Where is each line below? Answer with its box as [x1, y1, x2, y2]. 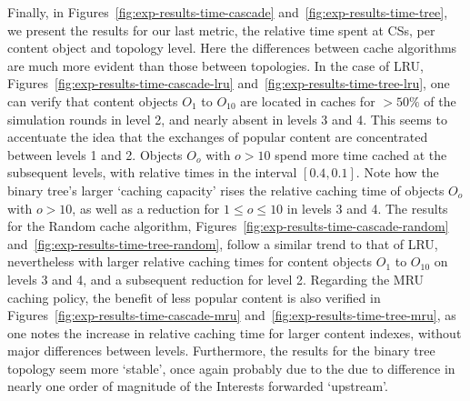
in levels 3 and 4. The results [286, 198, 448, 217]
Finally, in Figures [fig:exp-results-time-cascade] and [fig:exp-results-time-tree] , [7, 3, 448, 21]
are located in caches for [240, 91, 375, 110]
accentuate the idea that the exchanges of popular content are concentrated [7, 127, 428, 146]
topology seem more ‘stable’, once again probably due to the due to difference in [7, 358, 455, 377]
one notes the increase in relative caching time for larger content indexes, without [7, 323, 462, 342]
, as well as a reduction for [72, 198, 220, 217]
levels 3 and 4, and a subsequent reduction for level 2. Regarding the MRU [7, 269, 425, 288]
